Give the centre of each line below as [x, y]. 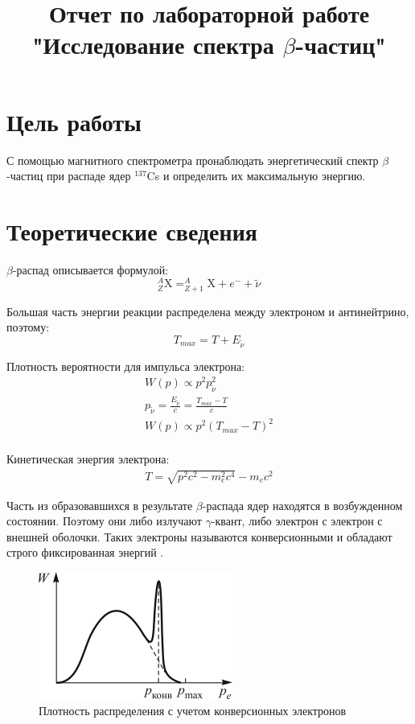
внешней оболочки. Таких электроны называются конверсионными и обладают [199, 536]
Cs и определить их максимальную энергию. [256, 176]
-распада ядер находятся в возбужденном [302, 505]
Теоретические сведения [132, 230]
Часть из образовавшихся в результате [100, 505]
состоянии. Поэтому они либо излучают [104, 521]
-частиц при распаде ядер [69, 176]
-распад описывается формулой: [90, 269]
